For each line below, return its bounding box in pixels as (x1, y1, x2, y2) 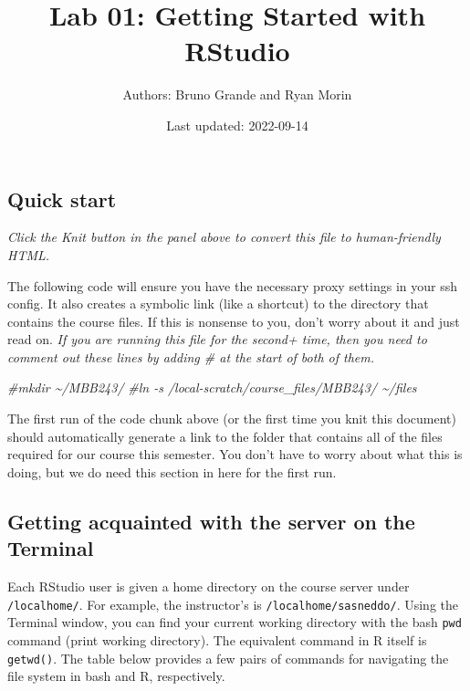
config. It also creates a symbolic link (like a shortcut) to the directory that (7, 294, 429, 313)
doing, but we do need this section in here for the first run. (7, 462, 337, 481)
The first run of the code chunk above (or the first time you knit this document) (7, 409, 456, 428)
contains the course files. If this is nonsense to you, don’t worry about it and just (7, 311, 460, 330)
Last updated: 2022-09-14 (166, 115, 308, 134)
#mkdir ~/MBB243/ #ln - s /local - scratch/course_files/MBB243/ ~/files (7, 378, 417, 397)
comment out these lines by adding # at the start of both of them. (7, 347, 375, 366)
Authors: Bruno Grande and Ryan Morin (122, 85, 352, 104)
